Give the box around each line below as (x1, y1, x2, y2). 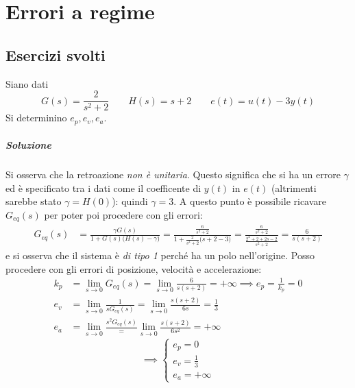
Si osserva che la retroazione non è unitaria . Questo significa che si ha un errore (5, 167, 341, 182)
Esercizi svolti (5, 44, 106, 65)
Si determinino (5, 110, 67, 125)
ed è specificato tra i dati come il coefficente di (5, 180, 201, 195)
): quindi (112, 194, 148, 208)
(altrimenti (271, 180, 317, 195)
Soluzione (5, 138, 51, 152)
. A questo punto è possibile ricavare (173, 194, 327, 208)
